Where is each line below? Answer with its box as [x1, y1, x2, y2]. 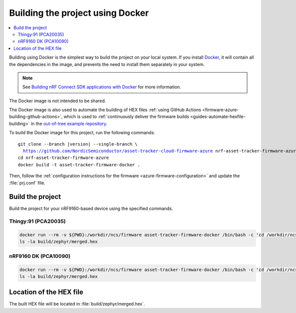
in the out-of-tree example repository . [31, 120, 108, 126]
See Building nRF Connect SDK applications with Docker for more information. [22, 84, 181, 90]
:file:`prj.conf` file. [9, 180, 45, 186]
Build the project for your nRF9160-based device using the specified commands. [9, 205, 173, 212]
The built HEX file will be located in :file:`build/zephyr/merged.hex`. [9, 301, 146, 307]
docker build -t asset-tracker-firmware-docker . [18, 162, 141, 167]
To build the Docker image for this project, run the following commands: [9, 130, 155, 136]
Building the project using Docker [9, 7, 149, 18]
